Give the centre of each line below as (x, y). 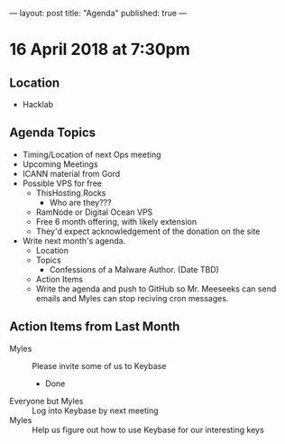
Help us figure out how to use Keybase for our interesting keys (148, 430)
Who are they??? (80, 202)
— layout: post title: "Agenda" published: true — (98, 13)
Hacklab (38, 104)
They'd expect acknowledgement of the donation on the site (148, 231)
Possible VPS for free (62, 183)
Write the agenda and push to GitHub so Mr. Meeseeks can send (156, 289)
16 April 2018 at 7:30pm (100, 50)
